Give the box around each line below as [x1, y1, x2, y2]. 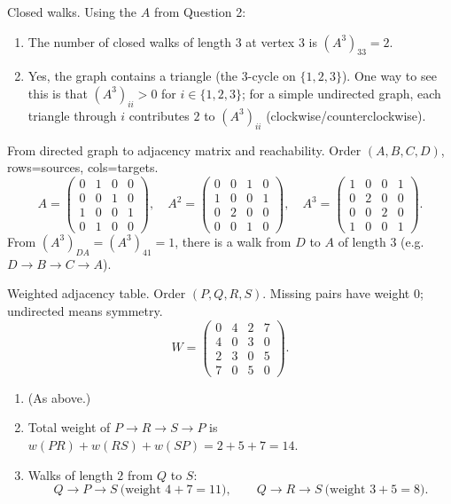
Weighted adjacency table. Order [7, 284, 186, 303]
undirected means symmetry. [7, 301, 163, 319]
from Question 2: [153, 3, 246, 20]
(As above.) [27, 388, 91, 406]
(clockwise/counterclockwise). [266, 106, 426, 124]
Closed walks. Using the [7, 3, 137, 20]
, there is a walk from [175, 232, 292, 250]
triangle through [27, 106, 117, 124]
